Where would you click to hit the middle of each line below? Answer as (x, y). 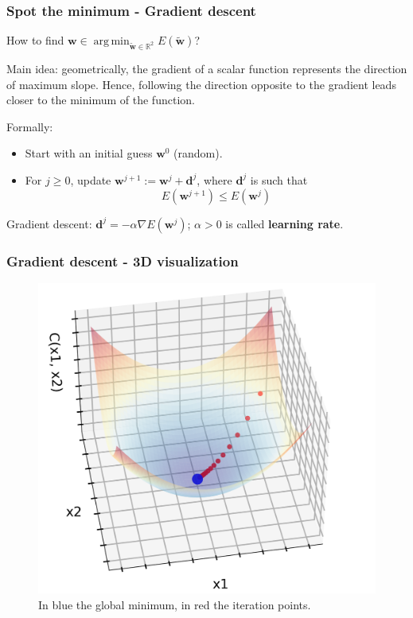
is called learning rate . (284, 223)
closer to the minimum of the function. (101, 100)
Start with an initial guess (89, 153)
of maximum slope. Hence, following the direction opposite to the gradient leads (201, 84)
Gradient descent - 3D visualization (123, 260)
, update (91, 179)
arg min (111, 42)
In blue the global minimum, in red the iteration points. (175, 604)
